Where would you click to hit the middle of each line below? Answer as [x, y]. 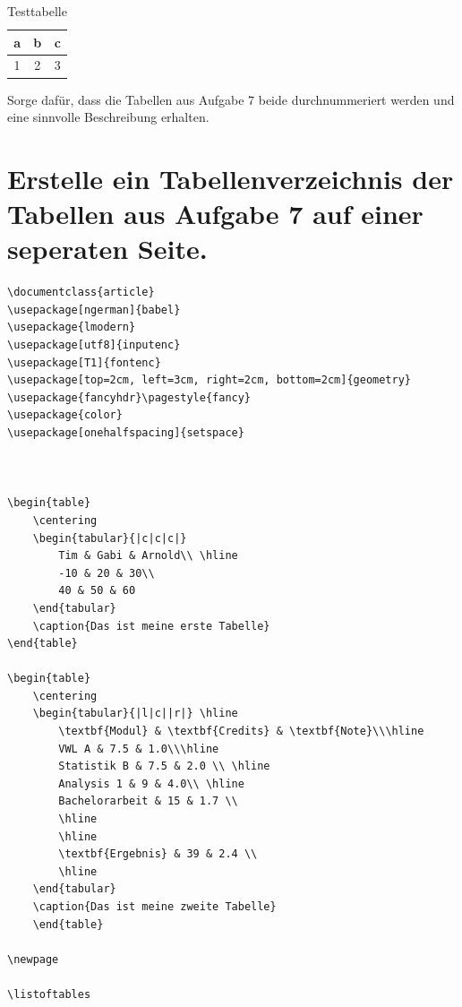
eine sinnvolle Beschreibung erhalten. [108, 117]
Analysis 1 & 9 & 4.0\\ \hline [151, 783]
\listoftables [49, 994]
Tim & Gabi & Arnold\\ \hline [148, 556]
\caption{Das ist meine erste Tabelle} [151, 626]
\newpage [33, 959]
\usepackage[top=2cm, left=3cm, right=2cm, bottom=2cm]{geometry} [210, 380]
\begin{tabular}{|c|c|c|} [110, 538]
